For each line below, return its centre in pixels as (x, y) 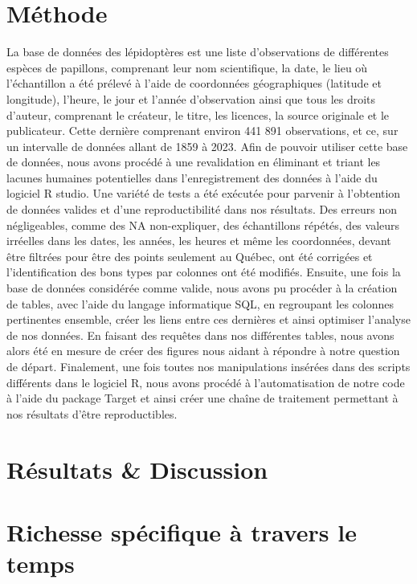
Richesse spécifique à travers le (182, 531)
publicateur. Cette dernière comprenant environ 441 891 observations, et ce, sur (202, 131)
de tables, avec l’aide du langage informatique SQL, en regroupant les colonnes (200, 303)
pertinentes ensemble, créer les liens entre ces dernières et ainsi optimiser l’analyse (208, 319)
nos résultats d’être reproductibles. (92, 413)
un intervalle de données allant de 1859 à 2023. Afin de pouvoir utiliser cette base (207, 146)
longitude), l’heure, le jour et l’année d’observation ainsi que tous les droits (191, 98)
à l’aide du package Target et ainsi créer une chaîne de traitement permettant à (202, 398)
